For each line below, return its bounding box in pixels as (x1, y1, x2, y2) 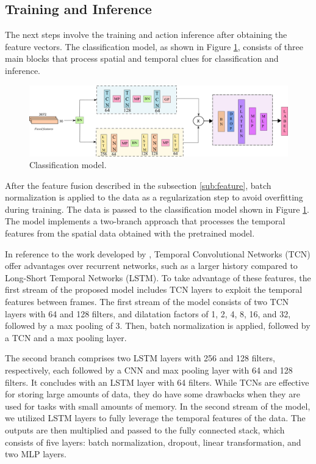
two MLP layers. (5, 447, 66, 460)
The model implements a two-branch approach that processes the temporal (5, 215, 285, 227)
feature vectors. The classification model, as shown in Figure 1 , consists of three (5, 40, 303, 53)
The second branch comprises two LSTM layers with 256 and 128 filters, (5, 352, 275, 364)
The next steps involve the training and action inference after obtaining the (5, 28, 287, 41)
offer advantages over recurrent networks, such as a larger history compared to (5, 259, 298, 272)
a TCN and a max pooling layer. (5, 331, 127, 344)
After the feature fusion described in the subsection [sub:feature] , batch (5, 179, 271, 191)
